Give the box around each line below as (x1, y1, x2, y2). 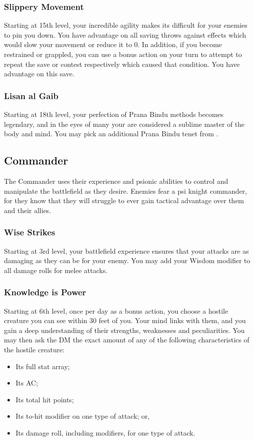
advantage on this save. (4, 68, 75, 79)
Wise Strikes (4, 226, 55, 238)
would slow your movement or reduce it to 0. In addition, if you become (4, 39, 222, 50)
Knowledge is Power (4, 286, 86, 298)
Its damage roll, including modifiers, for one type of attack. (15, 427, 196, 438)
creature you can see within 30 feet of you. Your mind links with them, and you (4, 315, 246, 326)
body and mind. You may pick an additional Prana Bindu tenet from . (4, 128, 218, 139)
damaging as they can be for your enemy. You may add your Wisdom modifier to (4, 255, 251, 266)
